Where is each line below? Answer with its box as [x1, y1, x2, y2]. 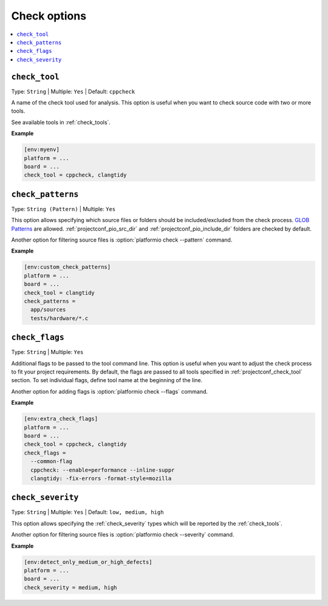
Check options [11, 9, 87, 23]
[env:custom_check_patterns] [24, 263, 111, 271]
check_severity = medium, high [24, 584, 118, 591]
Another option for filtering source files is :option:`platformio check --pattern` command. [11, 236, 233, 243]
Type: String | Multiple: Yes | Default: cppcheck [11, 88, 135, 95]
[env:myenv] [24, 146, 60, 153]
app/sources [30, 306, 66, 313]
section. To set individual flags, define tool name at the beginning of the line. [11, 377, 203, 384]
